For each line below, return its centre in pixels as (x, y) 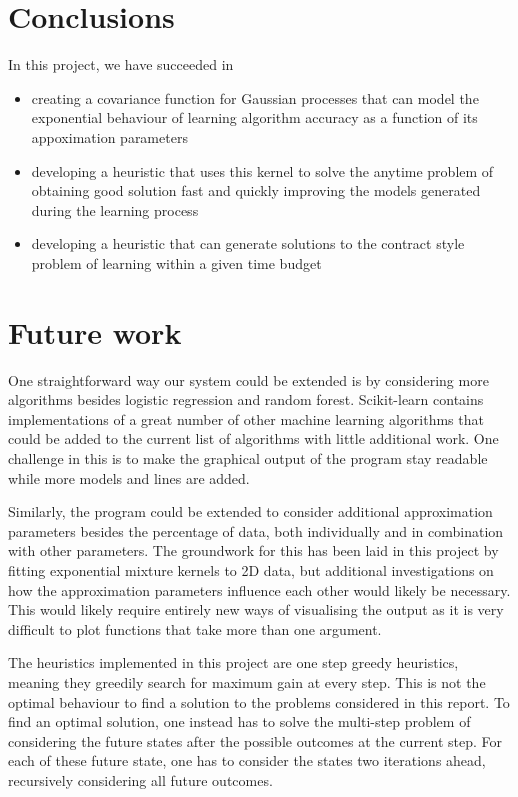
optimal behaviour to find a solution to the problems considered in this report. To (259, 701)
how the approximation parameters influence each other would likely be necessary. (259, 589)
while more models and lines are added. (129, 477)
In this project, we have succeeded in (121, 64)
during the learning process (115, 209)
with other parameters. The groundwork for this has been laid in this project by (253, 550)
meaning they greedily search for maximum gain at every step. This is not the (247, 681)
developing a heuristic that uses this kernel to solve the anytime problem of (262, 170)
